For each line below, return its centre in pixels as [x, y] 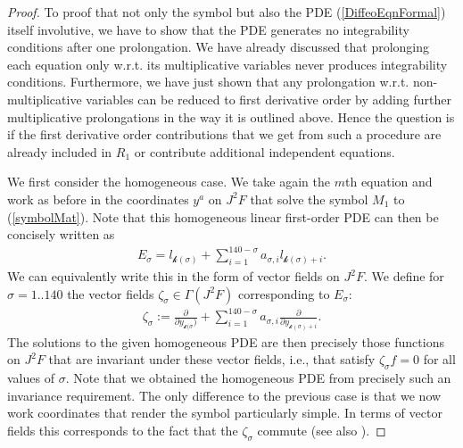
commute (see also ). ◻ [322, 430]
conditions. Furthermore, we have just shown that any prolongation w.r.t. [208, 82]
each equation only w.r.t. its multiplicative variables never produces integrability [227, 64]
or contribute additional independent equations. [265, 151]
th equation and [389, 182]
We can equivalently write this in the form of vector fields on [174, 276]
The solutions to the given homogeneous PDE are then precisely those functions [226, 341]
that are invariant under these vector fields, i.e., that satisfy [212, 359]
